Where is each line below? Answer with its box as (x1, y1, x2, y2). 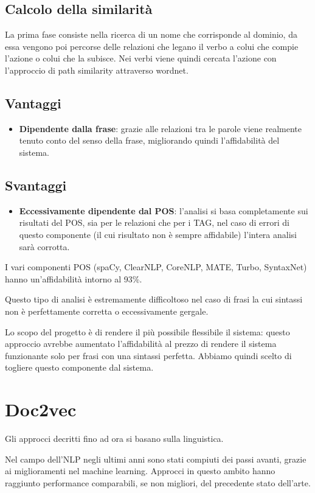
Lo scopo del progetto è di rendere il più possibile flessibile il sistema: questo (5, 325, 290, 338)
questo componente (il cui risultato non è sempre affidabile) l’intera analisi (19, 228, 297, 240)
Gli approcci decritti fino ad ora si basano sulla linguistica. (5, 432, 224, 445)
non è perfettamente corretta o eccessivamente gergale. (5, 304, 209, 317)
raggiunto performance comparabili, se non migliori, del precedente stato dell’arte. (5, 476, 311, 489)
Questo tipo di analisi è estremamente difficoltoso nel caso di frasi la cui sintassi (5, 293, 303, 306)
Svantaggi (5, 175, 67, 194)
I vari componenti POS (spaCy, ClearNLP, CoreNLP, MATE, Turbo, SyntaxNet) (5, 260, 307, 273)
